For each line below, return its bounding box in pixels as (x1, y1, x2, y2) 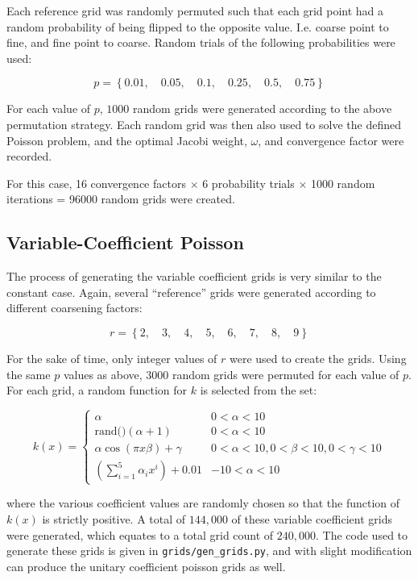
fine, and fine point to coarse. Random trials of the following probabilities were (6, 34, 395, 51)
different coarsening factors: (6, 299, 143, 316)
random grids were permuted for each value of (172, 365, 399, 382)
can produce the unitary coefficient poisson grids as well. (6, 557, 286, 574)
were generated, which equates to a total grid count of (6, 526, 274, 543)
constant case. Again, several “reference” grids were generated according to (6, 283, 376, 300)
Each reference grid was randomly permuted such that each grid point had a (6, 2, 384, 19)
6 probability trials (202, 174, 295, 191)
